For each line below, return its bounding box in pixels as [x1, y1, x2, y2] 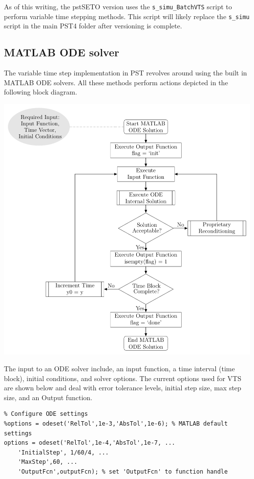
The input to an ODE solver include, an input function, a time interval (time [4, 363, 235, 373]
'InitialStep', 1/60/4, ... [18, 449, 109, 456]
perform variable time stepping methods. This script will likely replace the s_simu [4, 11, 250, 21]
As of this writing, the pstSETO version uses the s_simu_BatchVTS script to [4, 1, 232, 11]
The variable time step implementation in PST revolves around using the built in [4, 68, 247, 78]
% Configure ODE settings [4, 410, 88, 418]
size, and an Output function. [4, 392, 92, 402]
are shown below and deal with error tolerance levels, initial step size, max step [4, 383, 241, 393]
